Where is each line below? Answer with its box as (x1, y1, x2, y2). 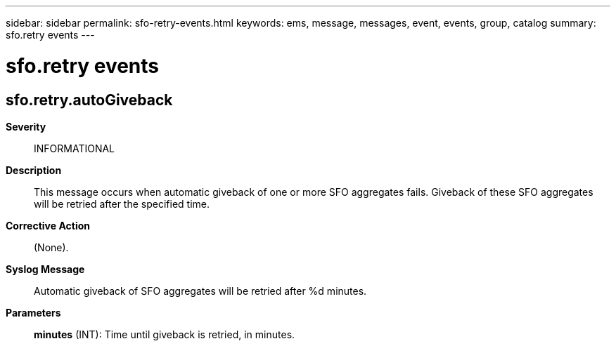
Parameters (6, 306, 61, 319)
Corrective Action (6, 219, 90, 232)
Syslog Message (6, 262, 85, 275)
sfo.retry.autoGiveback (6, 91, 173, 109)
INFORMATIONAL (34, 142, 115, 154)
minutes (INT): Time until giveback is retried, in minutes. (34, 328, 295, 340)
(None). (34, 241, 69, 253)
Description (6, 164, 62, 176)
